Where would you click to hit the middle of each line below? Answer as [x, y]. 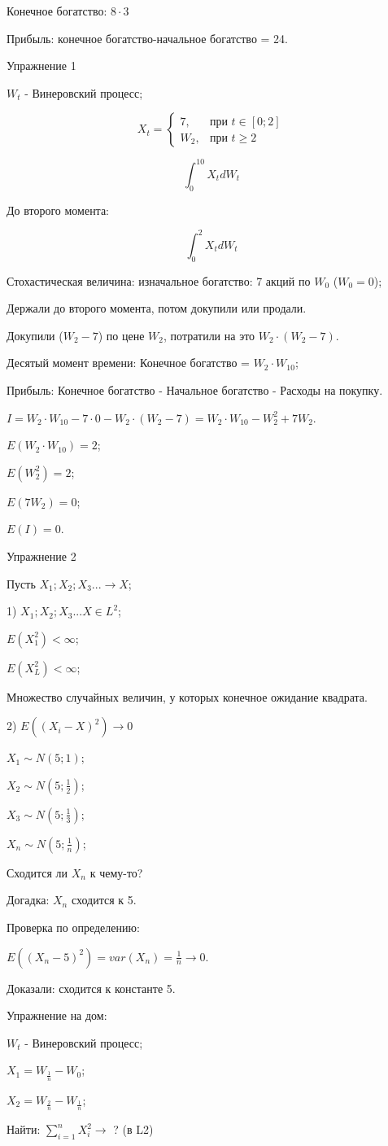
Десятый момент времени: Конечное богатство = [128, 363]
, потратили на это [209, 335]
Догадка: [28, 900]
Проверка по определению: [73, 927]
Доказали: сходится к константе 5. [91, 988]
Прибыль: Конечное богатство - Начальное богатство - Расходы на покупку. [195, 389]
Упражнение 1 [41, 66]
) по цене [121, 335]
